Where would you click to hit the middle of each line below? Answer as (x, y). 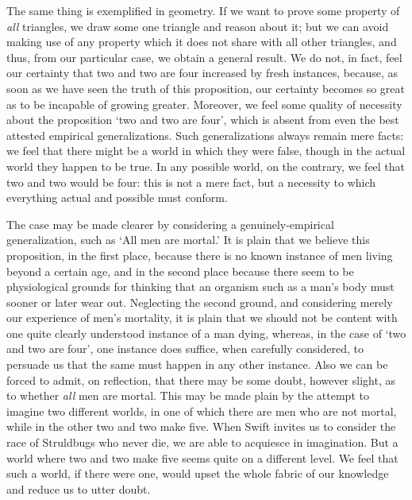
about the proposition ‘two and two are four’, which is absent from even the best (203, 120)
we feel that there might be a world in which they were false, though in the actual (206, 151)
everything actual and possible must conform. (117, 198)
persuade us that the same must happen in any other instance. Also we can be (197, 364)
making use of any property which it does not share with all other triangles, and (202, 42)
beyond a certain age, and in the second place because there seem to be (180, 271)
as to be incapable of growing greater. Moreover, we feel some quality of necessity (204, 104)
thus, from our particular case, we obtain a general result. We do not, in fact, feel (204, 57)
